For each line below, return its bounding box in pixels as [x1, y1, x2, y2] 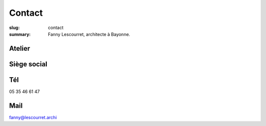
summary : [9, 31, 31, 37]
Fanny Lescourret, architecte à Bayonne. [48, 31, 131, 37]
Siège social [9, 60, 48, 68]
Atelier [9, 44, 31, 53]
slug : [9, 25, 20, 31]
